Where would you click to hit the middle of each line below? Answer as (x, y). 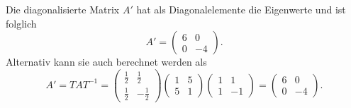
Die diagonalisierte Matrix (63, 9)
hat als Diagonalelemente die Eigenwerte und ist (241, 9)
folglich (21, 23)
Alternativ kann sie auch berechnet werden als (106, 62)
